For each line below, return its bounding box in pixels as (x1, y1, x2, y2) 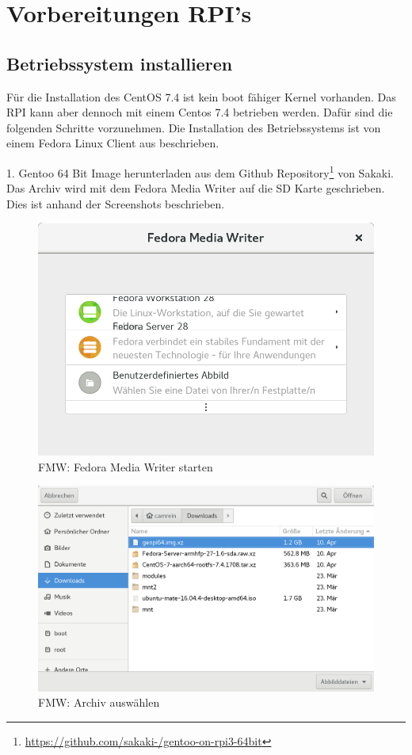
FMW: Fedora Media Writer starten (38, 458, 213, 475)
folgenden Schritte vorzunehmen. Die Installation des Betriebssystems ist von (6, 119, 381, 135)
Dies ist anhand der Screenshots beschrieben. (6, 195, 225, 212)
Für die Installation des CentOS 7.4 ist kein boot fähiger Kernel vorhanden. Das (6, 88, 396, 105)
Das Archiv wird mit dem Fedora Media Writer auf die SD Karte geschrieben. (6, 180, 385, 196)
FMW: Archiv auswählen (38, 694, 160, 711)
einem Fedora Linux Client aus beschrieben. (6, 135, 219, 151)
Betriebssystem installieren (6, 51, 233, 75)
